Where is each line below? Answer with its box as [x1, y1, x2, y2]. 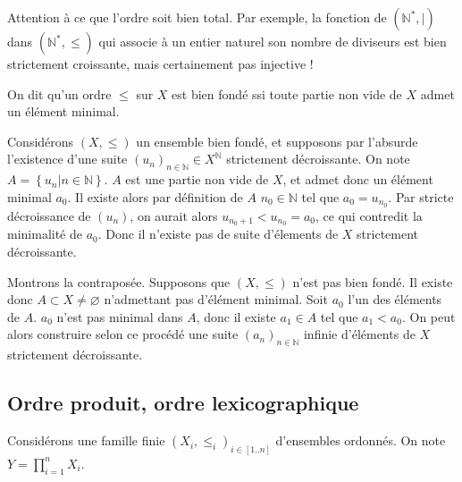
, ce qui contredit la [315, 206, 423, 224]
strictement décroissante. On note [226, 149, 410, 168]
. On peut [401, 307, 456, 326]
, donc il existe [196, 307, 276, 326]
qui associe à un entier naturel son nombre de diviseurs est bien [98, 32, 447, 50]
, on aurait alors [130, 206, 218, 224]
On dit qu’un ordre [7, 84, 112, 103]
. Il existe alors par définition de [67, 187, 243, 206]
